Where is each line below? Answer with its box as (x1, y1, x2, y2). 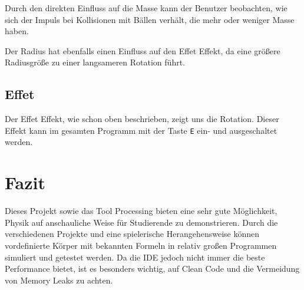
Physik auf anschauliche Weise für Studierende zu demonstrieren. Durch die (5, 216, 278, 228)
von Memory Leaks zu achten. (5, 273, 113, 286)
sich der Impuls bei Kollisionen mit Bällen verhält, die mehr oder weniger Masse (5, 13, 295, 25)
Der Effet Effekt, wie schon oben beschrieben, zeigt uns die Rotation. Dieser (5, 113, 279, 125)
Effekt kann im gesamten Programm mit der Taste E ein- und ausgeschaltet (5, 124, 277, 136)
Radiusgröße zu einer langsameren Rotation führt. (5, 56, 185, 68)
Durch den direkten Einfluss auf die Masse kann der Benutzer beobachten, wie (5, 2, 288, 14)
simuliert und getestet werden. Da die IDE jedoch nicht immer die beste (5, 251, 265, 263)
